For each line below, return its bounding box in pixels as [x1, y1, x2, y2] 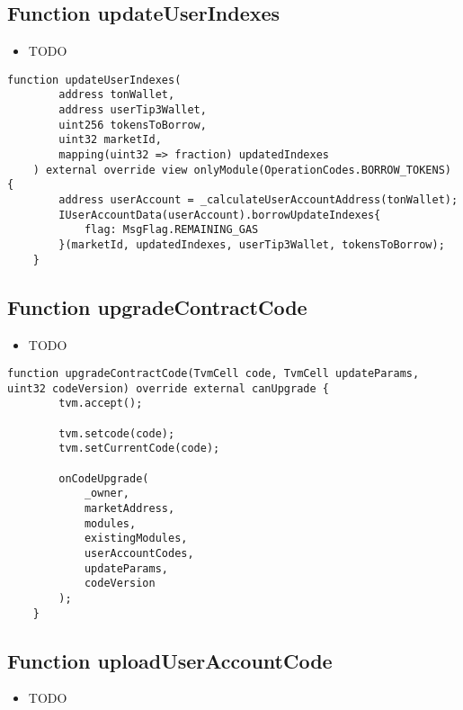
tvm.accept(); [58, 397, 143, 410]
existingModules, [84, 532, 188, 545]
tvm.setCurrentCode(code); [58, 442, 220, 455]
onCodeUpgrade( [58, 472, 149, 485]
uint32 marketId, [58, 133, 162, 147]
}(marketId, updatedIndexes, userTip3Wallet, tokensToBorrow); [58, 238, 445, 252]
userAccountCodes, [84, 547, 194, 560]
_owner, [84, 487, 130, 500]
